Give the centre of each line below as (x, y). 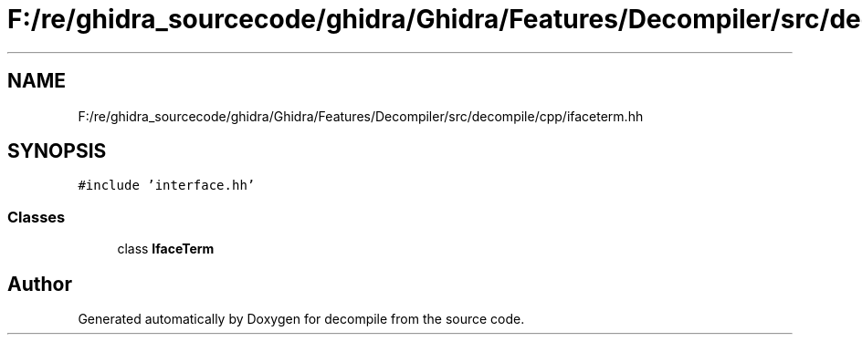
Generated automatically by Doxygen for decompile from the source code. (301, 319)
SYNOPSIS (57, 151)
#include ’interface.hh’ (167, 186)
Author (40, 284)
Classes (37, 217)
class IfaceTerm (166, 249)
